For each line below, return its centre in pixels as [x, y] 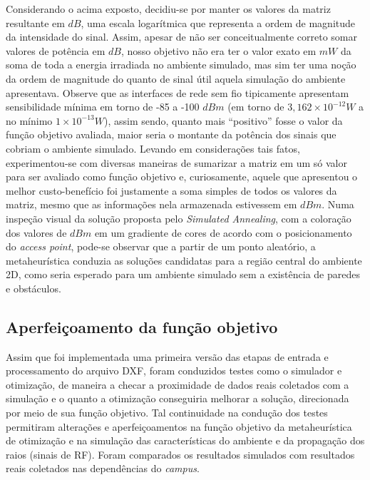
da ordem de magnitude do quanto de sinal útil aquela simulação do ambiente [176, 78]
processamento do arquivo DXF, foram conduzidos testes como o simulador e [174, 371]
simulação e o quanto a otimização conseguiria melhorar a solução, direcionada [178, 398]
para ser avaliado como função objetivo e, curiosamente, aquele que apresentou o [182, 177]
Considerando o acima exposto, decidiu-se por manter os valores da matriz [168, 9]
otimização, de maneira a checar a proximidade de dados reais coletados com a [178, 384]
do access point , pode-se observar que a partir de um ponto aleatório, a [161, 246]
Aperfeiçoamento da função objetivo [142, 326]
